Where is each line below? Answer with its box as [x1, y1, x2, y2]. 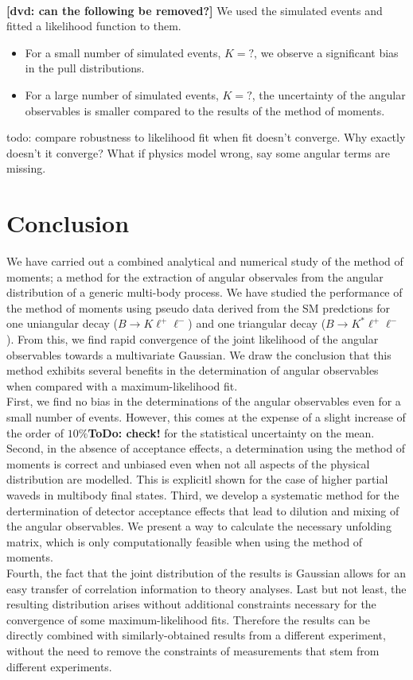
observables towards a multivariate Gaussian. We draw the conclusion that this [6, 346, 392, 363]
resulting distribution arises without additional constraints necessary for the [6, 596, 376, 612]
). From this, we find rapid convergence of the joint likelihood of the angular [6, 331, 379, 348]
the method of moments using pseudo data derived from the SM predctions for [6, 299, 390, 316]
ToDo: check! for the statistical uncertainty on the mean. [88, 424, 375, 441]
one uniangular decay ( [6, 315, 119, 332]
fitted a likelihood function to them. [6, 17, 181, 34]
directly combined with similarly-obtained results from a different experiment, [6, 627, 386, 643]
